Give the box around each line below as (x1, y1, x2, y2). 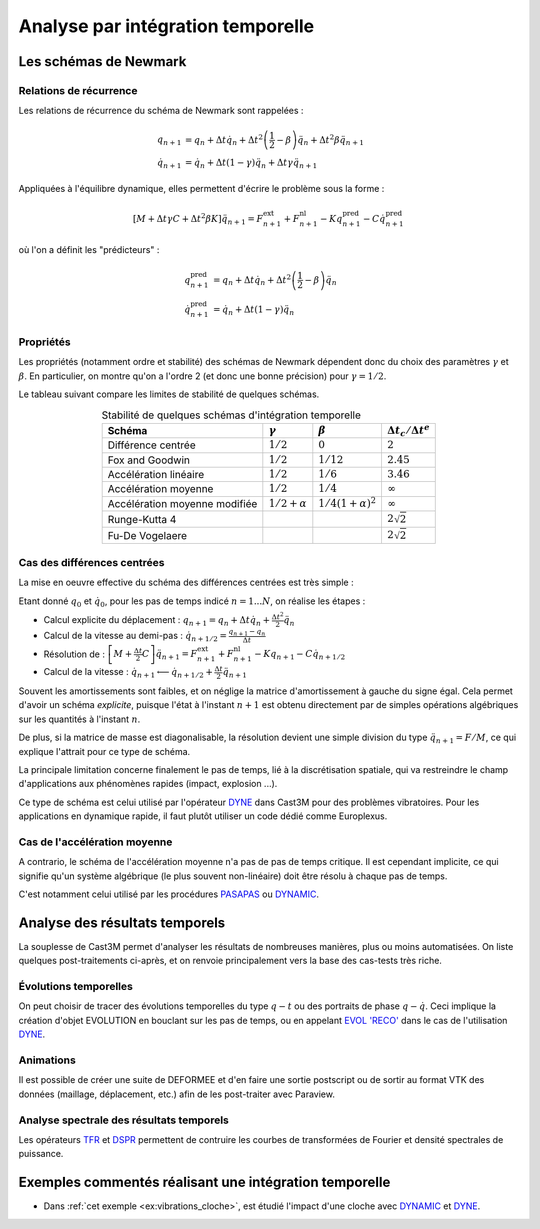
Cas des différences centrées (18, 555, 165, 569)
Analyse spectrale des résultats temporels (18, 1113, 230, 1127)
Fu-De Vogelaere (107, 528, 188, 542)
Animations (18, 1053, 77, 1067)
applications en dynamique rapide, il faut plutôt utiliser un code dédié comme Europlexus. (18, 810, 388, 822)
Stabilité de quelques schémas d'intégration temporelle (101, 408, 362, 422)
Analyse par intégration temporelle (18, 15, 315, 37)
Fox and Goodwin (107, 453, 190, 467)
